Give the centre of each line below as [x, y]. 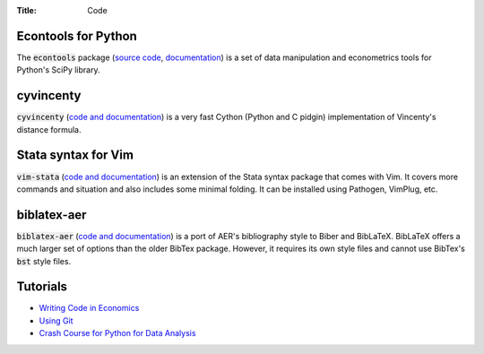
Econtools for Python [77, 36]
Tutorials [42, 287]
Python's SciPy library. [58, 70]
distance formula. [49, 129]
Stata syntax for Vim [75, 155]
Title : [27, 10]
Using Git [56, 320]
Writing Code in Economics [89, 308]
